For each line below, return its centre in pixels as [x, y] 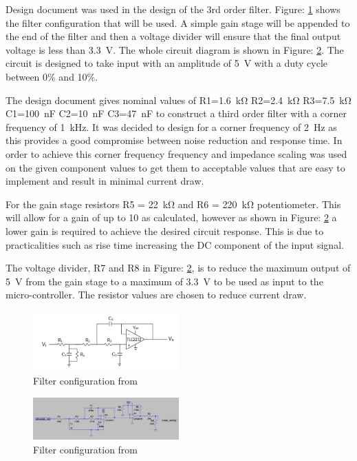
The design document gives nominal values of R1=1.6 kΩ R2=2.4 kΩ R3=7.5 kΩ [178, 100]
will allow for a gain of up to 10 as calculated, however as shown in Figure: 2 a [171, 217]
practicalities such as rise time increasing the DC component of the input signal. [175, 244]
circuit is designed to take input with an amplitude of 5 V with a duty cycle [167, 63]
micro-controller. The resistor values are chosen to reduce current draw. [156, 295]
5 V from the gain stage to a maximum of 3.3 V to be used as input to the [164, 281]
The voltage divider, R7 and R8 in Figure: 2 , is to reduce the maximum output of [178, 268]
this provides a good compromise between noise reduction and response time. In [174, 140]
